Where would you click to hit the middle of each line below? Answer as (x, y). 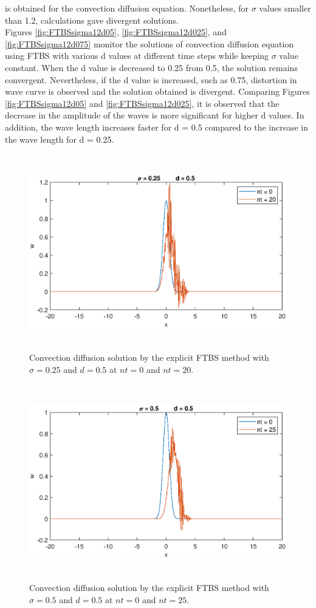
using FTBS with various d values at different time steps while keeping (137, 56)
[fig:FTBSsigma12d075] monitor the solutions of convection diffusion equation (149, 43)
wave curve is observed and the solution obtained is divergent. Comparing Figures (157, 91)
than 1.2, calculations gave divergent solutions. (92, 20)
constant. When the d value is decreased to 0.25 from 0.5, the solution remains (151, 67)
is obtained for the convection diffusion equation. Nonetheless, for (127, 8)
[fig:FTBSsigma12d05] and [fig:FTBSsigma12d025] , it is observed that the (142, 103)
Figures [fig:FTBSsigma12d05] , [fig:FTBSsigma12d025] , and (116, 32)
